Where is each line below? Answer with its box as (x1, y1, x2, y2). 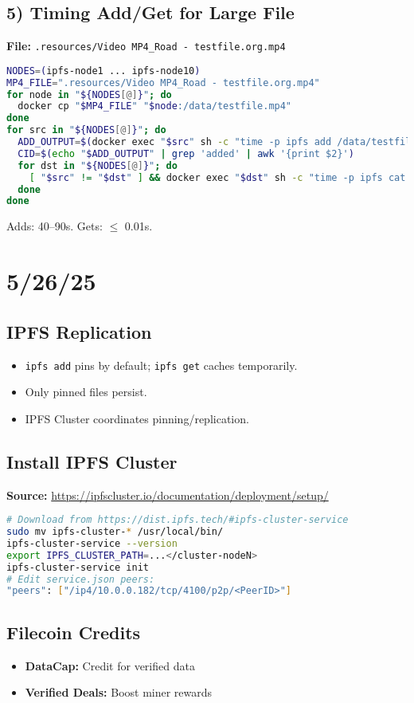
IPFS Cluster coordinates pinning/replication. (25, 410, 249, 426)
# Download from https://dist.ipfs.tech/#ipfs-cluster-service (6, 514, 349, 526)
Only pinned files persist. (25, 383, 147, 400)
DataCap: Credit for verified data (25, 657, 195, 674)
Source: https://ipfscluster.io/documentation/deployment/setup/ (6, 486, 329, 503)
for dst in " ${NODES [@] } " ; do (18, 159, 178, 171)
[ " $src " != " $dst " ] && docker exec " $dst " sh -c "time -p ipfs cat (29, 171, 406, 183)
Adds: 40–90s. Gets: (6, 218, 103, 234)
